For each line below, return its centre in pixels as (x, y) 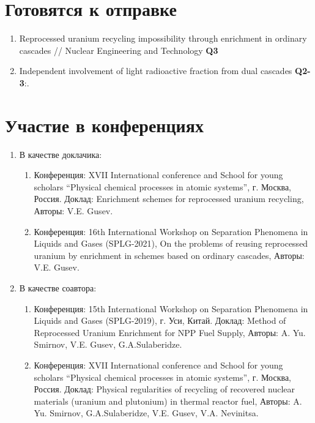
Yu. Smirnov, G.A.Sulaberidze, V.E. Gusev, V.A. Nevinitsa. (146, 413)
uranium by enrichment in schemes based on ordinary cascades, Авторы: (169, 255)
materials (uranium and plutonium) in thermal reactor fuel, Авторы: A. (168, 401)
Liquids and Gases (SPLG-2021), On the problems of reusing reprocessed (171, 243)
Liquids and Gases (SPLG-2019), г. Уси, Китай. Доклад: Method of (160, 320)
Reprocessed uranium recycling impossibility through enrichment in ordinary (163, 38)
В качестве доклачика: (61, 154)
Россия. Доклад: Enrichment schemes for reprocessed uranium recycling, (169, 199)
